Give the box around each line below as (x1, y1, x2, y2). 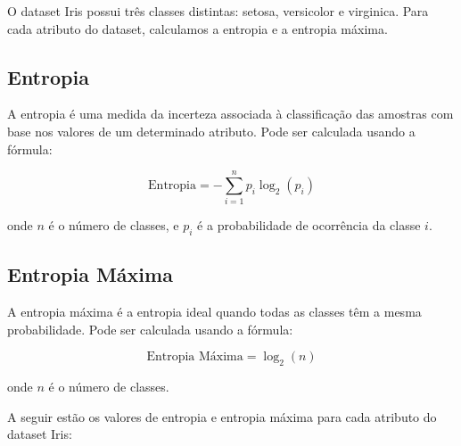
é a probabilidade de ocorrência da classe (197, 216, 421, 235)
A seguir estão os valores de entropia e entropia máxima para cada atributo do (7, 407, 437, 425)
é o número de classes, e (48, 216, 179, 235)
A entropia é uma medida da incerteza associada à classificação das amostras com (7, 104, 454, 123)
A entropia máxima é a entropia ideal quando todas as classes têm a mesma (7, 302, 422, 321)
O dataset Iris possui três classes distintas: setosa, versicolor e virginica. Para (7, 2, 429, 20)
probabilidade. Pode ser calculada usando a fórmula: (7, 319, 293, 338)
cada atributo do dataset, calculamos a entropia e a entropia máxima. (7, 19, 388, 37)
